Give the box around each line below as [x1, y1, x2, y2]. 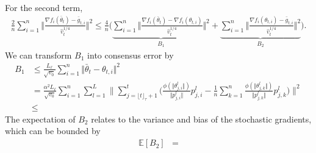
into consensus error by [87, 48, 174, 61]
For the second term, [5, 1, 83, 13]
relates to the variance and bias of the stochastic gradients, [91, 112, 312, 125]
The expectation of [5, 112, 76, 125]
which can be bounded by [5, 124, 101, 137]
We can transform [5, 48, 72, 61]
